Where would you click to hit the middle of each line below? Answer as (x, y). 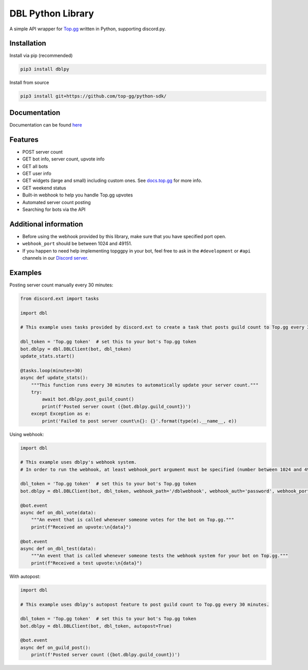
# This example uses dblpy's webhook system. (79, 462)
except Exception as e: (61, 414)
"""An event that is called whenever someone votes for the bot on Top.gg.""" (133, 520)
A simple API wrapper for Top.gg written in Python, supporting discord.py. (88, 29)
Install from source (29, 83)
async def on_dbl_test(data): (58, 548)
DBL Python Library (52, 13)
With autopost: (25, 576)
